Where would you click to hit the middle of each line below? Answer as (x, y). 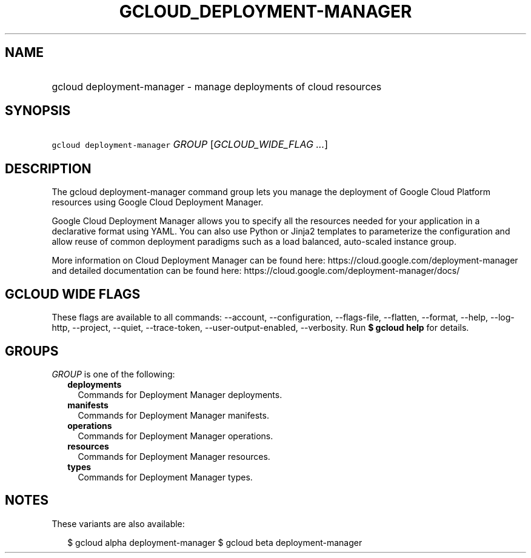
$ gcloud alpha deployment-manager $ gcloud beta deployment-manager (215, 542)
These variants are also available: (118, 523)
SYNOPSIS (38, 111)
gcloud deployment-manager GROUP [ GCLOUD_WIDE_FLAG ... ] (190, 144)
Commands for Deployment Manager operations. (175, 436)
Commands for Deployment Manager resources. (174, 456)
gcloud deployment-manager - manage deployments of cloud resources (217, 86)
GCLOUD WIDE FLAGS (73, 294)
